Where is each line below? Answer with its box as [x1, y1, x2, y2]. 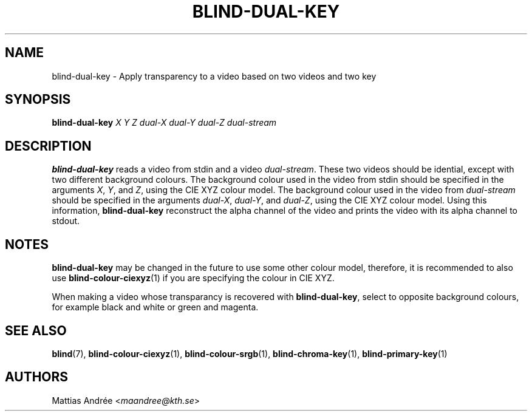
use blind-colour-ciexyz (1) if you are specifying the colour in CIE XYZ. [52, 273, 335, 284]
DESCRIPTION [5, 138, 92, 154]
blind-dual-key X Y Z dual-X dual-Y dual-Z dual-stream [52, 117, 277, 128]
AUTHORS [5, 369, 69, 385]
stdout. [52, 216, 80, 227]
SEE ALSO [5, 322, 67, 338]
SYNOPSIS [5, 92, 71, 107]
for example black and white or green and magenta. [52, 302, 259, 313]
